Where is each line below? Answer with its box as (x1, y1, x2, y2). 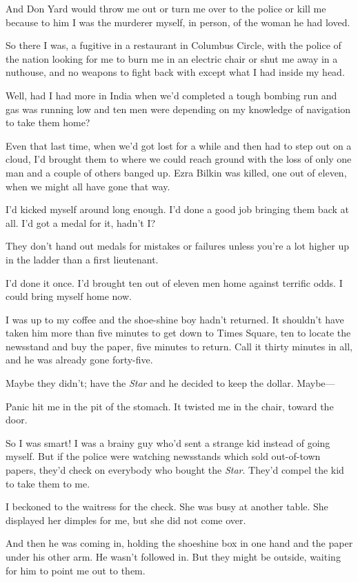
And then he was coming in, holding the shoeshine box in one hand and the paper (6, 536, 353, 550)
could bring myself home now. (6, 289, 132, 303)
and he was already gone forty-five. (6, 352, 153, 367)
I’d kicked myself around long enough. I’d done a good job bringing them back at (6, 202, 349, 217)
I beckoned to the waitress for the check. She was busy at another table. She (6, 499, 328, 514)
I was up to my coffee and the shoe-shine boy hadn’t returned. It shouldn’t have (6, 312, 344, 326)
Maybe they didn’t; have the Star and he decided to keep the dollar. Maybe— (6, 376, 335, 390)
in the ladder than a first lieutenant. (6, 252, 159, 266)
